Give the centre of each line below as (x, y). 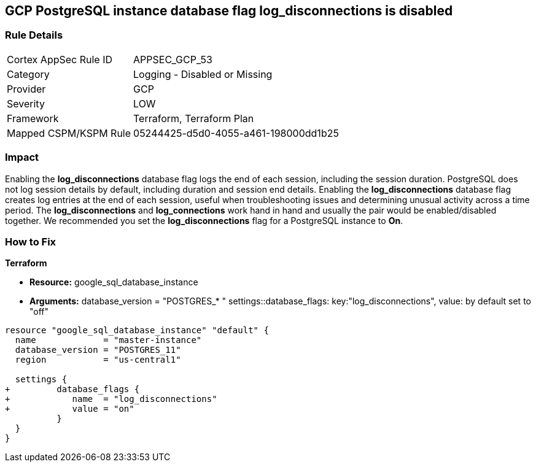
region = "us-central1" (98, 360)
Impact (22, 157)
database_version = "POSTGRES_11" (98, 350)
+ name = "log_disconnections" (111, 399)
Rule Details (34, 35)
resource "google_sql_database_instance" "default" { (137, 330)
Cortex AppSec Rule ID (60, 59)
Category (28, 74)
